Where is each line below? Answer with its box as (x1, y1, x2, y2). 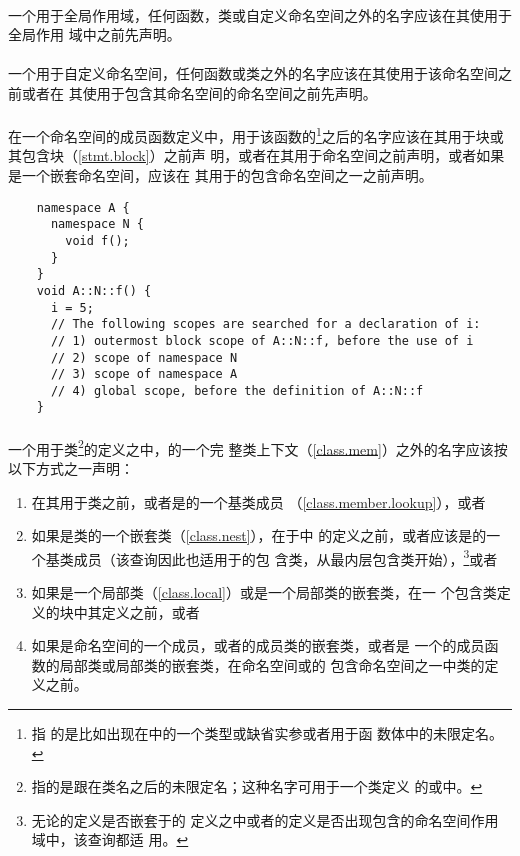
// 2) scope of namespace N (50, 350, 238, 365)
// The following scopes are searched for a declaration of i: (50, 317, 481, 332)
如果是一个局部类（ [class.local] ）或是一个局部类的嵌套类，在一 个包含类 (31, 582, 497, 602)
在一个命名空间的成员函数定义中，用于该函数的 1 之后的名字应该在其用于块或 (8, 123, 504, 146)
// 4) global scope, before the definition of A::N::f (50, 383, 424, 398)
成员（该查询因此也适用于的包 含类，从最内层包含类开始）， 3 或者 (73, 545, 498, 569)
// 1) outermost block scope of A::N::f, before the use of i (50, 333, 474, 348)
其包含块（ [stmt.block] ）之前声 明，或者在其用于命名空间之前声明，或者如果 (8, 145, 505, 166)
